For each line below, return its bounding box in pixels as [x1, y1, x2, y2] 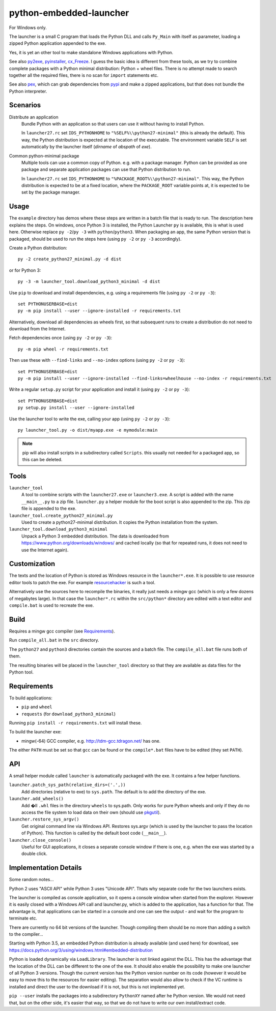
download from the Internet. [9, 326, 66, 332]
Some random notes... [9, 877, 54, 883]
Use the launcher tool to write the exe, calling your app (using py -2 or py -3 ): [9, 416, 170, 422]
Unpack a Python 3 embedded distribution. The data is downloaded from [21, 533, 169, 539]
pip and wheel [21, 704, 53, 710]
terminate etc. [9, 916, 38, 921]
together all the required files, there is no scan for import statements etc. [9, 72, 159, 78]
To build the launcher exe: [9, 729, 62, 735]
